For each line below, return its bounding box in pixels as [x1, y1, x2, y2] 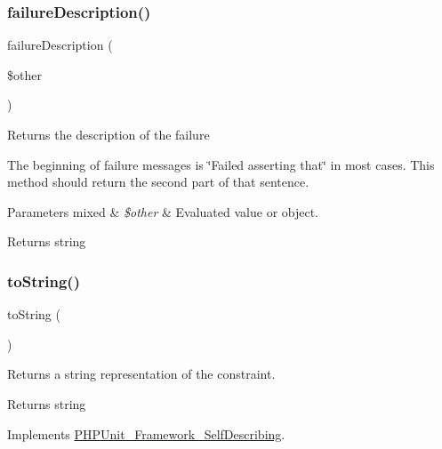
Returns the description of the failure [7, 125, 210, 143]
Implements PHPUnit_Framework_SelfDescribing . [7, 424, 285, 443]
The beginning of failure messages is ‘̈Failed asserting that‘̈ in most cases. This [7, 155, 435, 173]
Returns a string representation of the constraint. [7, 365, 276, 383]
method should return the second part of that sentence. [7, 172, 309, 191]
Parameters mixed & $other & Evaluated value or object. [7, 202, 319, 220]
